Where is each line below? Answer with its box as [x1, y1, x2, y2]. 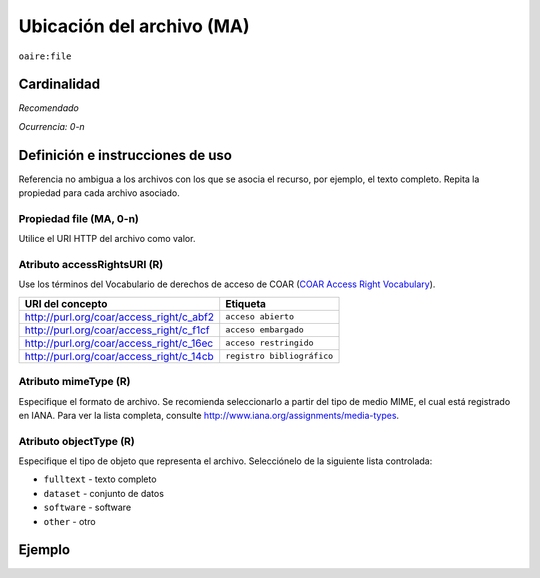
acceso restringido [225, 338, 314, 349]
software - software [43, 501, 132, 514]
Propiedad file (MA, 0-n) [18, 211, 140, 225]
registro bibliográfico [225, 351, 334, 362]
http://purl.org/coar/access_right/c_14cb [24, 349, 214, 363]
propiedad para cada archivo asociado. [18, 187, 180, 199]
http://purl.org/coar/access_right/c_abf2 [24, 310, 215, 324]
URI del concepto [24, 296, 108, 310]
